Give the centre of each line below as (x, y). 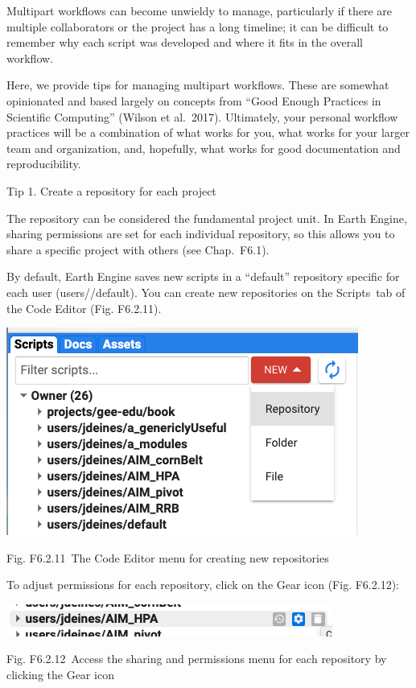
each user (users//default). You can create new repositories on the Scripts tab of (206, 292)
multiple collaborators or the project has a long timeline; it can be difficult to (198, 26)
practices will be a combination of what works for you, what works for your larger (208, 132)
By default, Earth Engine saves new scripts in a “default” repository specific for (203, 276)
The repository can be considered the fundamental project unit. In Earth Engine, (207, 218)
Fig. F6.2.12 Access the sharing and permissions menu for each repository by (197, 659)
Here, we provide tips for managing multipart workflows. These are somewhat (198, 85)
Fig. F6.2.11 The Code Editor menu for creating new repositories (168, 557)
